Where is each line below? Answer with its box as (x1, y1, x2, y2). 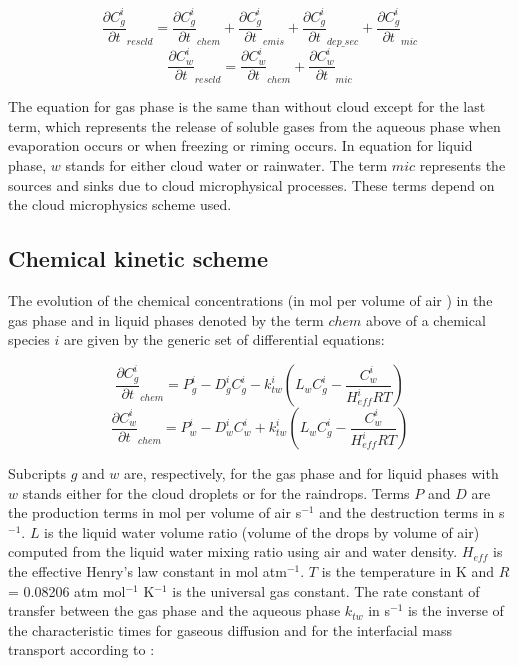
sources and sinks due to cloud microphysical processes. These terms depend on (8, 174, 495, 195)
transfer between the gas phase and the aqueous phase (8, 600, 341, 621)
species (8, 329, 50, 350)
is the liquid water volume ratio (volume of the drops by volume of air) (44, 521, 480, 542)
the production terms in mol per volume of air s (8, 502, 302, 523)
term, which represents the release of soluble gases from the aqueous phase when (8, 115, 501, 136)
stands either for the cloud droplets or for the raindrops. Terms (22, 482, 410, 503)
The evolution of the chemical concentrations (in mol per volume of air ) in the (8, 289, 493, 310)
